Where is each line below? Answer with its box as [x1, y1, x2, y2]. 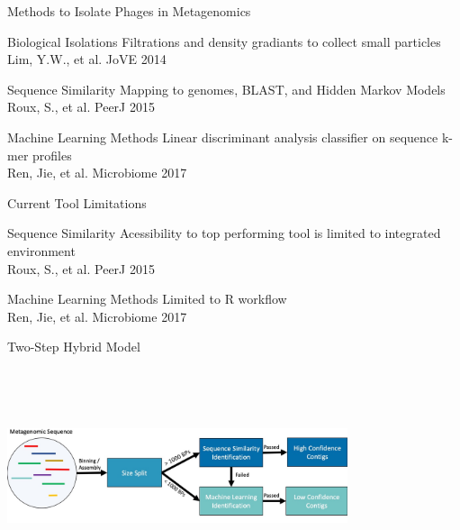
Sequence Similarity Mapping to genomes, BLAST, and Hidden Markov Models [7, 79, 446, 98]
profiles [32, 145, 72, 164]
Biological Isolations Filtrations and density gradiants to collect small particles [7, 32, 441, 50]
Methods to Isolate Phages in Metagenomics [7, 2, 251, 20]
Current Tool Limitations [7, 193, 147, 212]
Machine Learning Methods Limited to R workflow [7, 289, 287, 308]
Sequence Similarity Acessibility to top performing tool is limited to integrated [7, 224, 441, 242]
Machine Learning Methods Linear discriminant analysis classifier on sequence [7, 127, 438, 146]
